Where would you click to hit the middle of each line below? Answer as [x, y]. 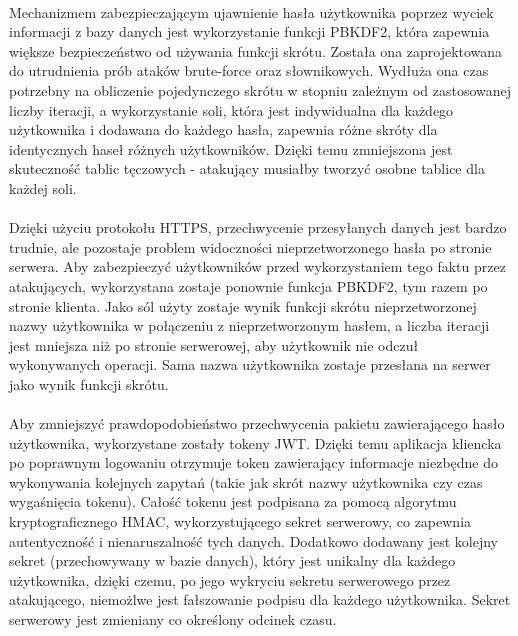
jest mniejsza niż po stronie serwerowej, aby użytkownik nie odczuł [214, 344]
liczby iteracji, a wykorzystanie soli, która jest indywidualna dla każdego [231, 109]
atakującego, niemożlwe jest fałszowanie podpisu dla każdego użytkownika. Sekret [260, 599]
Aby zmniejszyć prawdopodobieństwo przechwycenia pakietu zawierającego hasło [257, 423]
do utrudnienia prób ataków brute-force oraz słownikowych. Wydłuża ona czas [249, 70]
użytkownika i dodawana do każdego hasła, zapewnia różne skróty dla [223, 129]
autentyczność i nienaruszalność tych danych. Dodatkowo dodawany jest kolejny [253, 540]
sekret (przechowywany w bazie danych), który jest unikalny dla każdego [232, 560]
